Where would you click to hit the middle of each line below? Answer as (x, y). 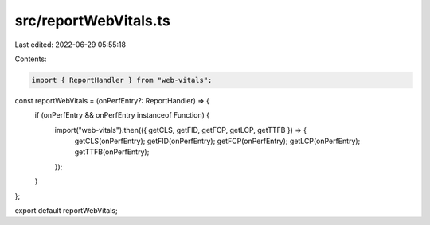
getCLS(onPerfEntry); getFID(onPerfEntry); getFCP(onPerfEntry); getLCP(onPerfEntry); (217, 141)
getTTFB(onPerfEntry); (112, 152)
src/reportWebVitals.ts (92, 21)
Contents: (31, 59)
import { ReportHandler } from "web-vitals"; (122, 80)
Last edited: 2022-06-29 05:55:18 (70, 45)
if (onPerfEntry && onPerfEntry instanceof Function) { (122, 115)
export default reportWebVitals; (66, 211)
